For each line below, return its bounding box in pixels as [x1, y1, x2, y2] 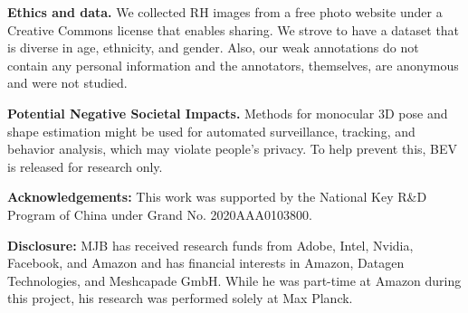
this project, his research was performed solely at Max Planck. [7, 289, 353, 308]
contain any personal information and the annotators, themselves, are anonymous [7, 55, 459, 74]
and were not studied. [7, 73, 128, 92]
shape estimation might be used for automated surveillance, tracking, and [7, 121, 415, 140]
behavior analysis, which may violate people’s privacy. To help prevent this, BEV [7, 139, 458, 158]
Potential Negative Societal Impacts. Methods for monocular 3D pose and [7, 103, 448, 122]
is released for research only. [7, 156, 163, 175]
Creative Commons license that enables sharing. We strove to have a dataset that [7, 20, 460, 39]
